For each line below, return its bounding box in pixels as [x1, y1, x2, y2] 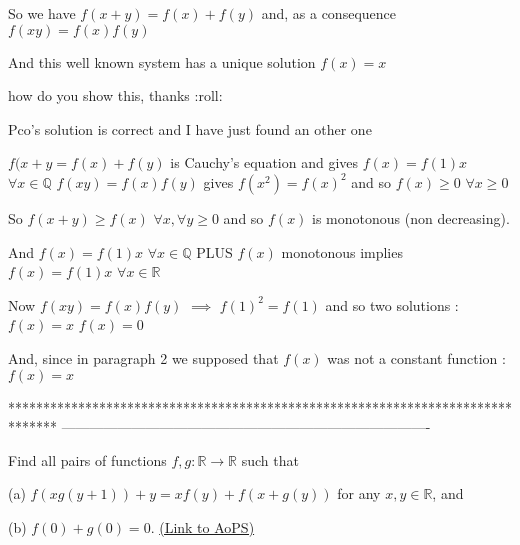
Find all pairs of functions [8, 449, 167, 470]
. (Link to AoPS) [150, 516, 255, 537]
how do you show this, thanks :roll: [8, 85, 223, 106]
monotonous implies [281, 241, 403, 262]
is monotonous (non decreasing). [312, 207, 510, 228]
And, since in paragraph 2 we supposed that [8, 347, 279, 368]
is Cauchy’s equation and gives [170, 152, 359, 173]
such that [241, 449, 299, 470]
